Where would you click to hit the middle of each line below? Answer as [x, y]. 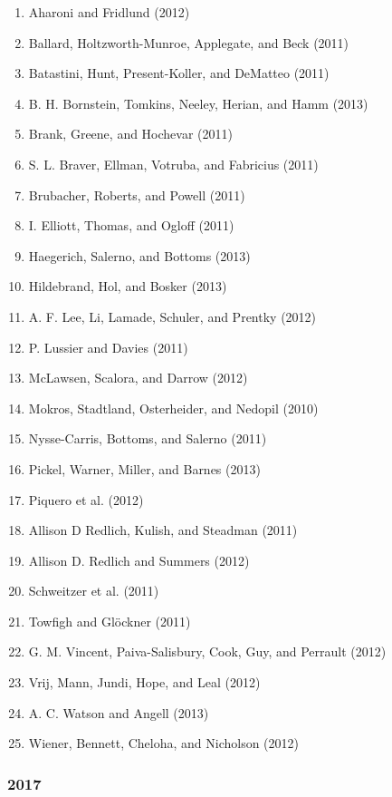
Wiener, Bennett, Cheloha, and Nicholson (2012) [164, 743]
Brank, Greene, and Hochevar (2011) [130, 134]
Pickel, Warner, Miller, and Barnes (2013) [144, 468]
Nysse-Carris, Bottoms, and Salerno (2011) [148, 438]
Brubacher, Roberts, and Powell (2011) [137, 194]
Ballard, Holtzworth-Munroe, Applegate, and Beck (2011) [189, 42]
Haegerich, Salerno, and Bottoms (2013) [139, 255]
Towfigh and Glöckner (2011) [110, 621]
